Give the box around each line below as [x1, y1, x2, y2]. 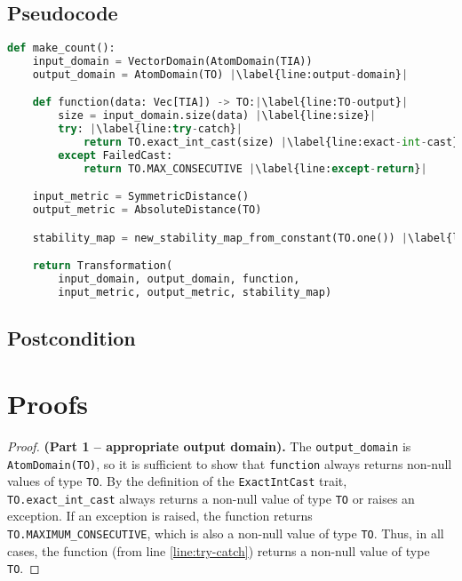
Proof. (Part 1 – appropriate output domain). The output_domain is [7, 436, 411, 455]
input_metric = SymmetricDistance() [32, 190, 250, 203]
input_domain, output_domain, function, [58, 273, 300, 286]
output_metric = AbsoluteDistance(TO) [32, 203, 262, 217]
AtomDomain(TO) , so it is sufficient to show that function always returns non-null [7, 454, 452, 473]
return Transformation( [32, 259, 173, 273]
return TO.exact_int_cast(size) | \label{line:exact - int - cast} [83, 136, 459, 149]
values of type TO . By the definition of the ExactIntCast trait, [7, 472, 347, 490]
